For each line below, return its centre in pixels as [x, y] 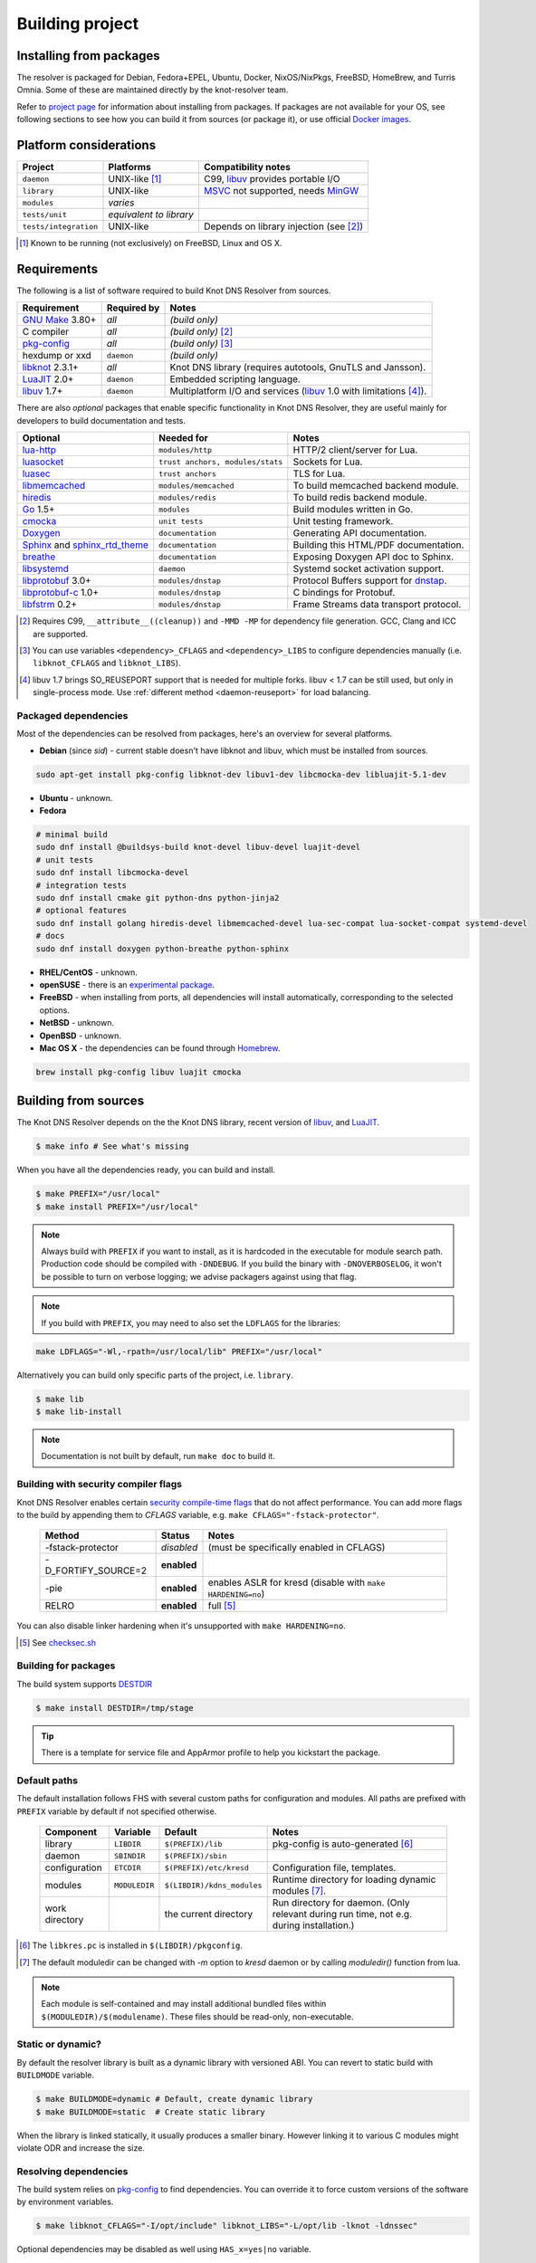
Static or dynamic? [59, 2044]
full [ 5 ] [222, 1606]
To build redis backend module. [360, 498]
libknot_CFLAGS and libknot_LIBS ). [107, 663]
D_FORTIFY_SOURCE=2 [96, 1571]
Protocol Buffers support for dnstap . [370, 581]
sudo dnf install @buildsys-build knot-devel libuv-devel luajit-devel [198, 847]
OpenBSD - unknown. [80, 1036]
